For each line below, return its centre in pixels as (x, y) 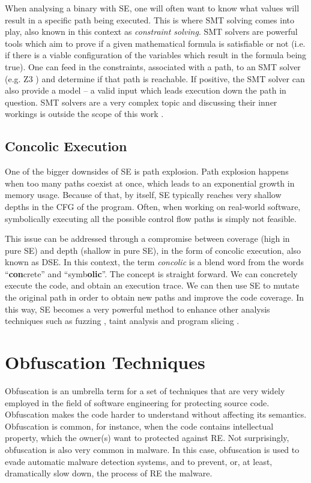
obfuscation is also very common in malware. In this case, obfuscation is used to (152, 449)
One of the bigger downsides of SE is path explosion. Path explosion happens (147, 171)
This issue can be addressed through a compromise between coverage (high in (147, 238)
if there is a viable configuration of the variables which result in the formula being (156, 55)
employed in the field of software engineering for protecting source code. (137, 402)
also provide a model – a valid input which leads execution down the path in (146, 90)
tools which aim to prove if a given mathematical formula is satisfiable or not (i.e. (155, 43)
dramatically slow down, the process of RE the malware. (109, 473)
